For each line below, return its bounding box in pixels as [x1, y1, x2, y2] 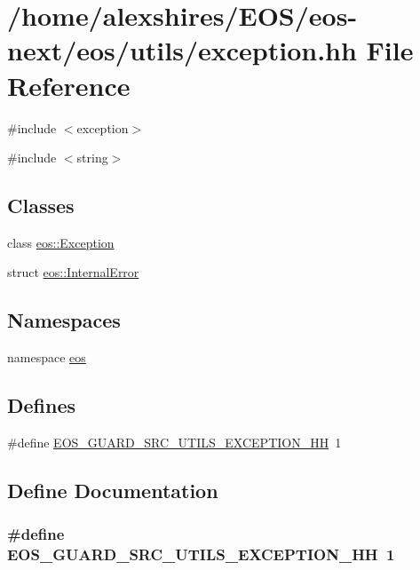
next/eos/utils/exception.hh [7, 32, 357, 68]
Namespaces [7, 306, 121, 334]
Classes [7, 192, 75, 219]
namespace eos [7, 348, 86, 367]
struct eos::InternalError [7, 263, 139, 281]
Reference [7, 67, 131, 103]
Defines [7, 392, 76, 419]
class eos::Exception [7, 233, 115, 251]
